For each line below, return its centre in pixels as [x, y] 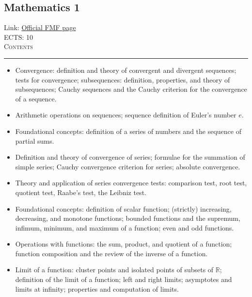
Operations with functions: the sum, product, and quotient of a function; [124, 244]
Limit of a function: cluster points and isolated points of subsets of [114, 270]
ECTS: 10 [19, 37]
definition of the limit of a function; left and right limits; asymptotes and [124, 279]
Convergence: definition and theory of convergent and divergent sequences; [126, 70]
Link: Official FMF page [40, 27]
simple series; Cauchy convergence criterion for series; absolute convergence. [128, 166]
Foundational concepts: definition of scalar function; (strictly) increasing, [123, 208]
